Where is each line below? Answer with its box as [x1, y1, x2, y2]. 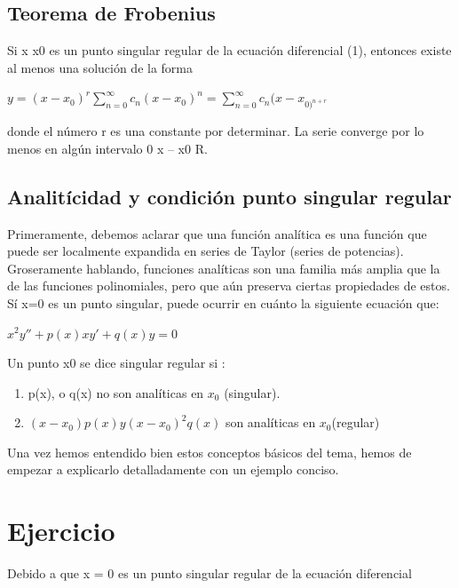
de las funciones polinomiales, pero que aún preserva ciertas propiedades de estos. [7, 276, 450, 295]
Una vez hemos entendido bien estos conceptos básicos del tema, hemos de [7, 442, 412, 461]
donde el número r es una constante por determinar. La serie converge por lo [7, 122, 424, 140]
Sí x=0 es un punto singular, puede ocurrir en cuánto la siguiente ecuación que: [7, 293, 439, 312]
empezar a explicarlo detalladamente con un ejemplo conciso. [7, 460, 339, 479]
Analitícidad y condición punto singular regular [7, 182, 452, 210]
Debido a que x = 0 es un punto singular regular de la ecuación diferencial [7, 564, 412, 583]
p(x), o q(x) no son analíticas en [28, 383, 204, 401]
